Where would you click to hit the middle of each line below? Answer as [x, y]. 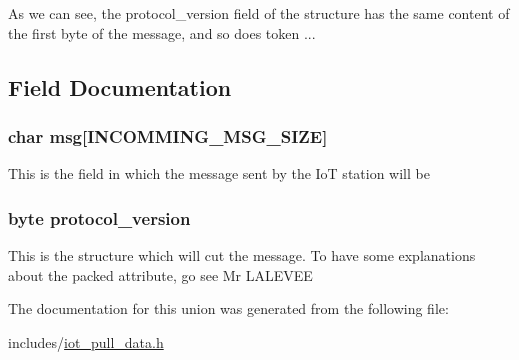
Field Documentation [120, 86]
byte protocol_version [99, 217]
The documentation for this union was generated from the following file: [228, 308]
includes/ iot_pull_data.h [86, 341]
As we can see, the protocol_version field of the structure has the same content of [259, 13]
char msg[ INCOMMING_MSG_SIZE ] [168, 135]
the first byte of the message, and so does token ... [162, 32]
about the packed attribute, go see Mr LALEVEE [160, 274]
